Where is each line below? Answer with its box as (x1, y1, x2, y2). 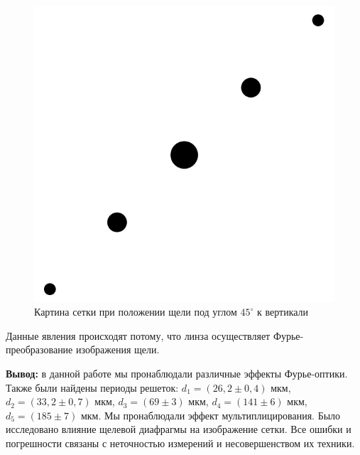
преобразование (6, 342, 73, 357)
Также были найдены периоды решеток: (6, 380, 179, 395)
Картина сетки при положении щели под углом (34, 304, 237, 319)
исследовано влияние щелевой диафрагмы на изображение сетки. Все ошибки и (6, 422, 351, 437)
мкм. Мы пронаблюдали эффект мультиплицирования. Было (80, 407, 341, 422)
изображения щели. (75, 342, 160, 357)
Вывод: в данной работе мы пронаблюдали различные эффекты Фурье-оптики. (6, 366, 348, 381)
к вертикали (257, 304, 309, 319)
